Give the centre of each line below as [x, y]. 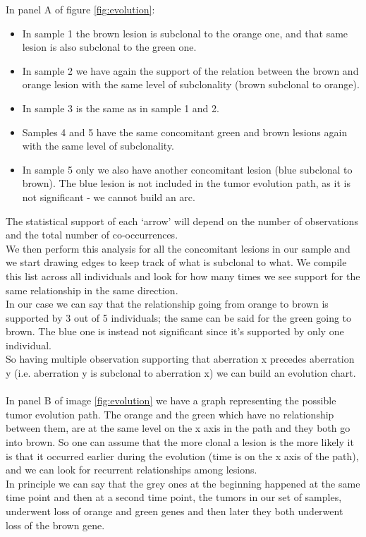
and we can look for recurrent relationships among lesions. [132, 470]
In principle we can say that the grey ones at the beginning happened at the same [183, 483]
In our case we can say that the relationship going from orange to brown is [167, 304]
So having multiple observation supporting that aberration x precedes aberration [180, 359]
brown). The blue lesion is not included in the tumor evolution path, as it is [186, 183]
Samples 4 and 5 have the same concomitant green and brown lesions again [185, 132]
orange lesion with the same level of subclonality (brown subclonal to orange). [191, 84]
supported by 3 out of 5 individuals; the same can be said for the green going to [179, 317]
